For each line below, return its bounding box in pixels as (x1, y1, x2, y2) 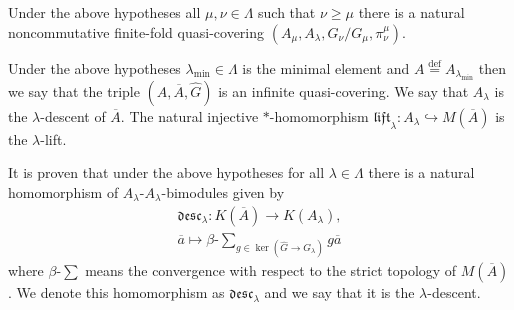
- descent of (40, 106, 106, 126)
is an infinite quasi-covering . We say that (218, 81, 469, 101)
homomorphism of (8, 181, 119, 202)
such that (258, 2, 316, 22)
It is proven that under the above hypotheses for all (8, 162, 325, 183)
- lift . (40, 128, 67, 149)
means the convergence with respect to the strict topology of (85, 259, 457, 280)
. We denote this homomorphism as (8, 281, 225, 302)
